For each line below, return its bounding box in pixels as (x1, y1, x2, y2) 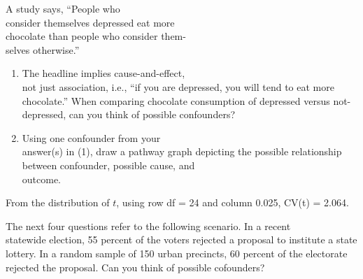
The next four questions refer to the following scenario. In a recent (6, 218, 291, 233)
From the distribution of (6, 195, 110, 210)
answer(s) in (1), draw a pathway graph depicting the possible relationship (22, 144, 342, 159)
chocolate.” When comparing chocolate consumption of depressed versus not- (22, 93, 351, 108)
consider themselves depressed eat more (6, 15, 175, 29)
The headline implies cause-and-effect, (22, 66, 185, 80)
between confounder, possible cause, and (22, 157, 195, 172)
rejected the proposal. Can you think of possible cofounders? (6, 259, 265, 274)
